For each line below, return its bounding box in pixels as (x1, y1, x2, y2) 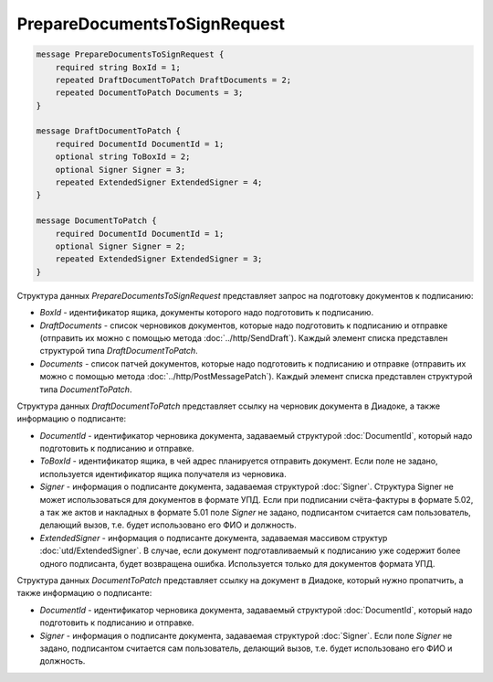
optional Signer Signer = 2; (55, 241, 186, 251)
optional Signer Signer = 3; (55, 165, 186, 175)
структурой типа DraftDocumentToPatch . (39, 346, 198, 357)
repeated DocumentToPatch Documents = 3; (55, 88, 244, 98)
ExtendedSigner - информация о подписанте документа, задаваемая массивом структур (39, 532, 388, 543)
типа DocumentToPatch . (39, 384, 132, 395)
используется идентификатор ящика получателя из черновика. (39, 468, 287, 479)
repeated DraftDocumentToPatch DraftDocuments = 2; (55, 74, 292, 85)
